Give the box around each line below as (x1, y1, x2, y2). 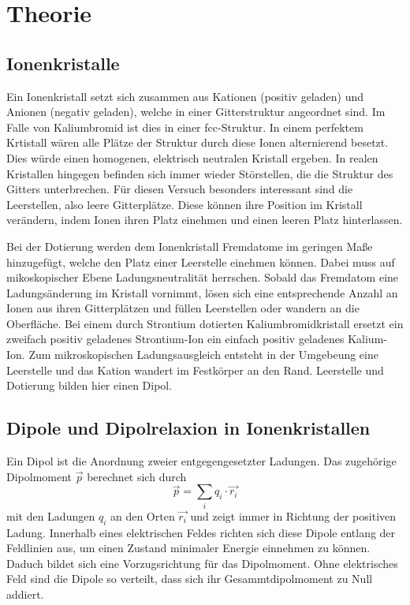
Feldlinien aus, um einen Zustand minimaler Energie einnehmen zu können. (6, 540, 371, 556)
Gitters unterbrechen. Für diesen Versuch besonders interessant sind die (6, 181, 353, 197)
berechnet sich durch (87, 468, 187, 484)
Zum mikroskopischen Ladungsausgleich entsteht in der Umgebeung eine (28, 346, 378, 363)
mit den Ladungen (6, 507, 95, 524)
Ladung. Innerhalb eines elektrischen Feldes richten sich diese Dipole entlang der (6, 524, 396, 540)
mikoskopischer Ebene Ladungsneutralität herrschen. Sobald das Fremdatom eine (6, 269, 399, 286)
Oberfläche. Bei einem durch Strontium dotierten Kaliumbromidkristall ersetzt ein (6, 315, 404, 331)
